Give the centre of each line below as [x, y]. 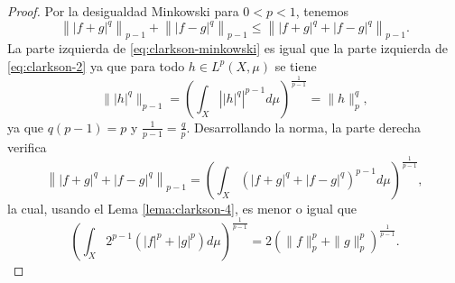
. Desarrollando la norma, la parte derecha [304, 127]
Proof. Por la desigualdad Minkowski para [123, 11]
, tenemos [322, 11]
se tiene [296, 65]
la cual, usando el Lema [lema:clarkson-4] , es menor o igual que [182, 208]
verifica [27, 146]
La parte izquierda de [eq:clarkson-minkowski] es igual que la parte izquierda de [227, 48]
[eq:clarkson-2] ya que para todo [96, 65]
